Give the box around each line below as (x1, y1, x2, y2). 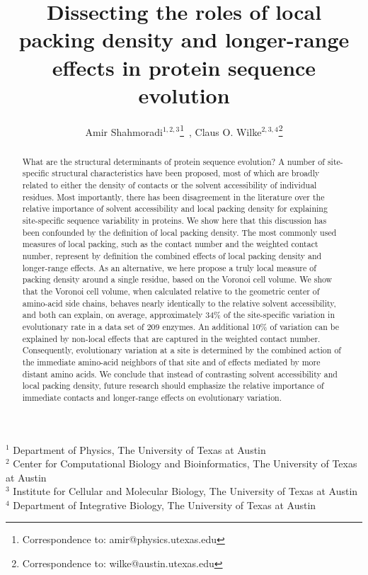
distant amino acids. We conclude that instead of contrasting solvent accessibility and (22, 368, 338, 380)
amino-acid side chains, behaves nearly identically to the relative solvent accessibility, (22, 297, 336, 309)
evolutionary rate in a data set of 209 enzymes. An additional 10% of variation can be (22, 320, 339, 332)
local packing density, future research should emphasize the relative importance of (22, 380, 324, 392)
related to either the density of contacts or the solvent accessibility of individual (22, 179, 317, 191)
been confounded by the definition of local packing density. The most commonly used (22, 226, 337, 238)
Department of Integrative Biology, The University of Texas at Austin (13, 497, 316, 512)
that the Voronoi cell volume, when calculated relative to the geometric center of (22, 285, 320, 297)
